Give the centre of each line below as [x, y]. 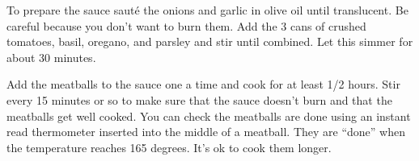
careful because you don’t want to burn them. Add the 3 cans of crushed [186, 25]
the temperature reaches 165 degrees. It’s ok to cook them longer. [169, 147]
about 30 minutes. [51, 57]
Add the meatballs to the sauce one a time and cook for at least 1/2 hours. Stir [203, 84]
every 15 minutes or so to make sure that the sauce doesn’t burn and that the [199, 99]
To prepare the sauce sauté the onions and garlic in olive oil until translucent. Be [207, 10]
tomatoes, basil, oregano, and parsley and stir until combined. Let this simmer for [210, 41]
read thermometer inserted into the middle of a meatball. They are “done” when [206, 132]
